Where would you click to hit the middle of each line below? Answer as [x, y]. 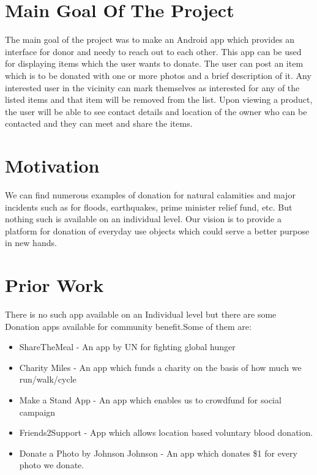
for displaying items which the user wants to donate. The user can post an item [154, 63]
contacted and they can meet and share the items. [99, 123]
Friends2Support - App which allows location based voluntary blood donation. [166, 432]
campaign [37, 412]
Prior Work [54, 285]
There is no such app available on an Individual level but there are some [141, 314]
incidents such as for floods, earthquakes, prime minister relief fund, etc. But [149, 207]
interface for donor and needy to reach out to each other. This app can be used [153, 51]
